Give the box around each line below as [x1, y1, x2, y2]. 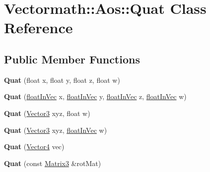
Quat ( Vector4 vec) [4, 141, 65, 152]
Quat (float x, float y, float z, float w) [4, 74, 120, 85]
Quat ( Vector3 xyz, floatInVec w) [4, 124, 107, 135]
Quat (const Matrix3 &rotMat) [4, 158, 101, 168]
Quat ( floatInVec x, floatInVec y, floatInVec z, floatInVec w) [4, 91, 187, 102]
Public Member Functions [4, 51, 140, 66]
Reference [4, 17, 73, 38]
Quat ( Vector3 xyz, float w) [4, 108, 90, 118]
